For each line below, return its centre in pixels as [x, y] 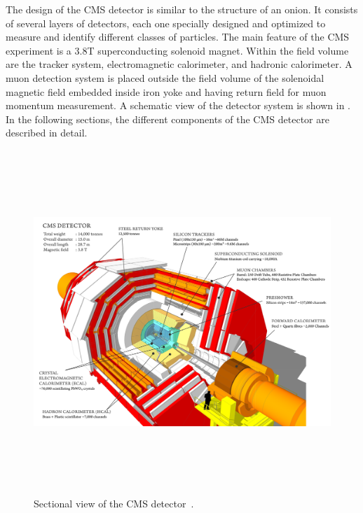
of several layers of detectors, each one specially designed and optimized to [166, 23]
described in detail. [47, 133]
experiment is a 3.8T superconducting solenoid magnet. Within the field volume [177, 50]
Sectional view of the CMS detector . [114, 503]
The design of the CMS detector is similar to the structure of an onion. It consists [182, 9]
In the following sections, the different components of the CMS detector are [167, 119]
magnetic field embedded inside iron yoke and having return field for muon [166, 91]
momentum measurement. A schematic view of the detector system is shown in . [178, 105]
